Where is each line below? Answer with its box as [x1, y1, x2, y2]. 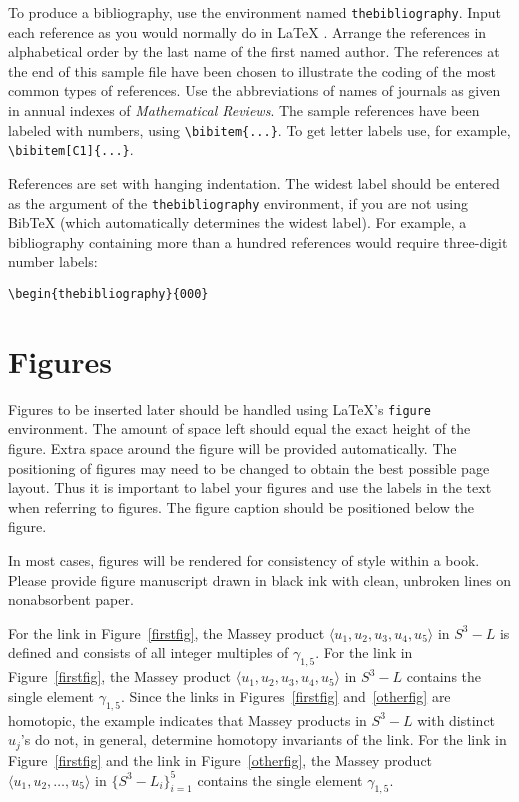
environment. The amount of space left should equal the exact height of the [8, 418, 471, 439]
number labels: [8, 251, 98, 272]
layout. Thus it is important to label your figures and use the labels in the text [8, 477, 492, 498]
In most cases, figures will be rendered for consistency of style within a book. [8, 549, 480, 570]
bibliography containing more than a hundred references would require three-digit [8, 231, 508, 252]
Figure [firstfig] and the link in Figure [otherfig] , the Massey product [8, 749, 433, 770]
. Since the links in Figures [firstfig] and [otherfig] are [120, 685, 451, 706]
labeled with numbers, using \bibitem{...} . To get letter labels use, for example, [8, 119, 511, 140]
